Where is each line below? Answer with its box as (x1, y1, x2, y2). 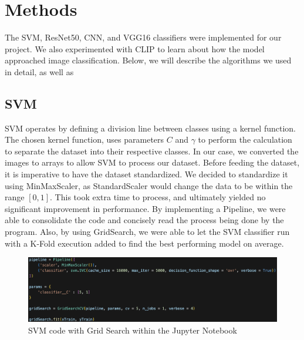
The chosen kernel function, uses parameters (5, 133, 164, 146)
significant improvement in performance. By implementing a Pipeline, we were (5, 202, 286, 214)
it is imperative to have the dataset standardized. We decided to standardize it (5, 168, 288, 180)
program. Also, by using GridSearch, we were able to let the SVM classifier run (5, 225, 290, 238)
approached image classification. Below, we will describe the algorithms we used (5, 54, 292, 66)
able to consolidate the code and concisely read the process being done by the (5, 214, 284, 226)
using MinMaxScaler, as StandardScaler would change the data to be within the (5, 179, 293, 191)
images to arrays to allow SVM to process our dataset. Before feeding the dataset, (5, 156, 300, 169)
